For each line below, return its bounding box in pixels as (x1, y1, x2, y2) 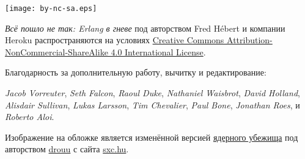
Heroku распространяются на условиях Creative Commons (5, 34, 224, 46)
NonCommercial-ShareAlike (5, 45, 108, 58)
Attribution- (227, 34, 273, 46)
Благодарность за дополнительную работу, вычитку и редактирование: (5, 66, 266, 79)
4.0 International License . (111, 45, 206, 58)
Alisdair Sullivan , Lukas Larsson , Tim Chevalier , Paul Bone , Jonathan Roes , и (5, 98, 300, 111)
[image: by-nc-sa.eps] (5, 4, 97, 13)
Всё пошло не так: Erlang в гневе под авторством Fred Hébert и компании (5, 21, 285, 34)
